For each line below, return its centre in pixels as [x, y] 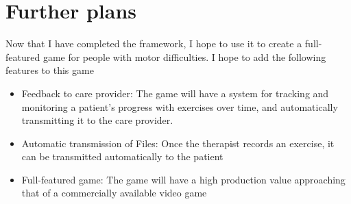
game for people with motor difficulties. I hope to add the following [184, 56]
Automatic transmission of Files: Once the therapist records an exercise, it [178, 143]
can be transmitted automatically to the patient [122, 156]
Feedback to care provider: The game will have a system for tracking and [175, 93]
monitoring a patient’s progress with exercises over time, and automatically [180, 106]
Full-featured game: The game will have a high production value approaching [183, 179]
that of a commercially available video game [114, 193]
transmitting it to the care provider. [97, 120]
